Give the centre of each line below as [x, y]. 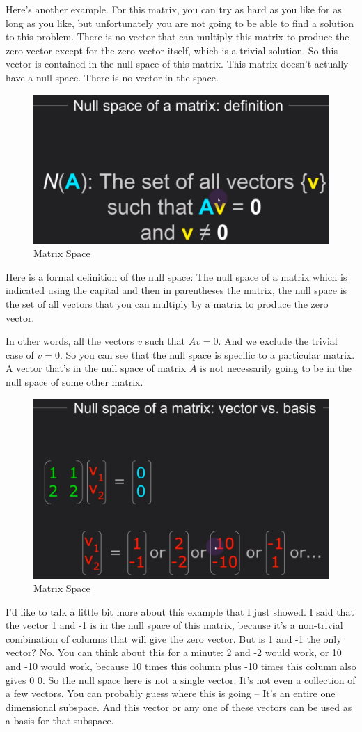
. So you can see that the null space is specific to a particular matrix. [207, 354]
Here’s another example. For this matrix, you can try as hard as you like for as [174, 9]
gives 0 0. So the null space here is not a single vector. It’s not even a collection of [181, 679]
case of [20, 354]
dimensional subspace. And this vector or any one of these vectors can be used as [179, 707]
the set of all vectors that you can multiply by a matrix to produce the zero [167, 304]
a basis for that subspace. [60, 721]
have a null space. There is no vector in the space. [112, 77]
